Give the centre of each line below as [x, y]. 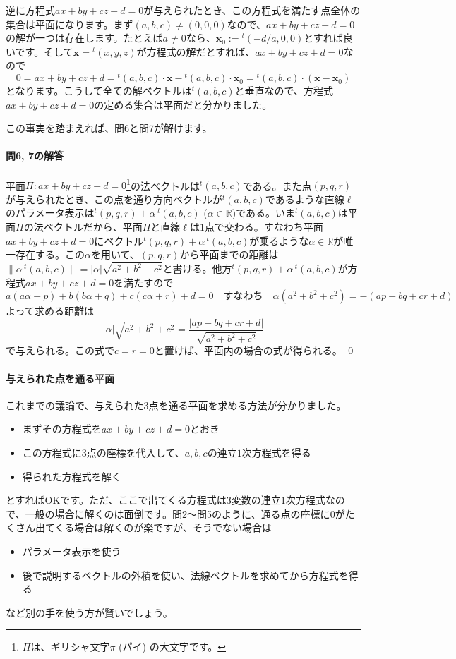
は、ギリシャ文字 [70, 647]
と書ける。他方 [197, 268]
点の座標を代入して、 [136, 452]
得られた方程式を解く [72, 476]
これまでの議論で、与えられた [75, 405]
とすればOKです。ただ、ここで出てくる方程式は [116, 500]
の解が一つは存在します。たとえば [84, 38]
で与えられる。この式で [60, 350]
